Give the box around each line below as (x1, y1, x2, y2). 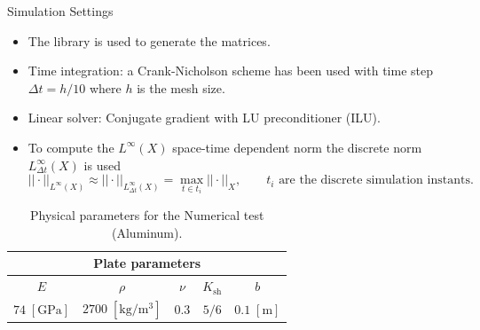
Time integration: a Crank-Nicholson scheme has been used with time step (28, 61, 433, 80)
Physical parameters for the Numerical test (29, 206, 264, 224)
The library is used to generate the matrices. (28, 31, 271, 50)
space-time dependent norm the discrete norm (172, 137, 422, 156)
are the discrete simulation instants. (279, 174, 474, 187)
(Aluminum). (112, 223, 183, 241)
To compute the (28, 137, 114, 156)
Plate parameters (93, 254, 201, 272)
